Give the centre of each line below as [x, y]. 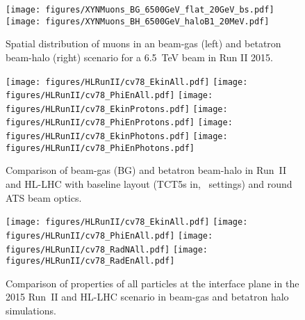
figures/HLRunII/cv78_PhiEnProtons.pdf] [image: [119, 123]
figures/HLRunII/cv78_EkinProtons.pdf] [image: [117, 109]
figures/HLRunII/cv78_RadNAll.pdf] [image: [107, 249]
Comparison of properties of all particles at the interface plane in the [152, 283]
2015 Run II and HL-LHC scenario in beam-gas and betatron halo [147, 297]
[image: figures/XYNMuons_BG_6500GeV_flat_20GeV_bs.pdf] [140, 10]
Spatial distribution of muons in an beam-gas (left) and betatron [143, 43]
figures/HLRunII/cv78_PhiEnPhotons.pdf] [100, 148]
